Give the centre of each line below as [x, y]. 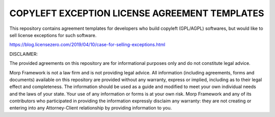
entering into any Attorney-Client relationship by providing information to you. [91, 108]
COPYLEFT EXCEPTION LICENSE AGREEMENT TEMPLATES [137, 13]
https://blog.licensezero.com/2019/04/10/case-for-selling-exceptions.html [87, 45]
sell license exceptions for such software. [53, 35]
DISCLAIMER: [24, 54]
